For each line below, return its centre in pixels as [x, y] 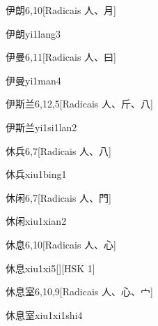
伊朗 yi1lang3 [33, 33]
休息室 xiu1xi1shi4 [44, 314]
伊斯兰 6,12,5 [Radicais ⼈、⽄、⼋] [79, 104]
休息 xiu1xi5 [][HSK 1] [50, 268]
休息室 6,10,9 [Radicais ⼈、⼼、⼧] [79, 291]
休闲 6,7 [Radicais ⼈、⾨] [58, 197]
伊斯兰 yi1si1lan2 [41, 127]
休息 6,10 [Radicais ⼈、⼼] [61, 244]
